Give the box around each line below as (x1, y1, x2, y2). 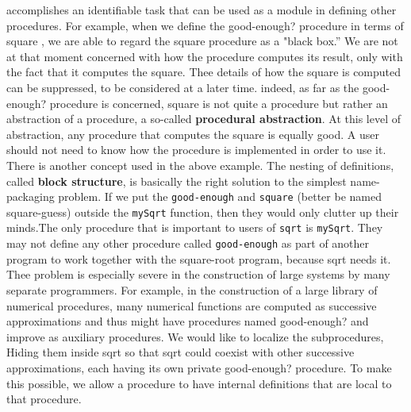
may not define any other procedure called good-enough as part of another (6, 235, 370, 252)
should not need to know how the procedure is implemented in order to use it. (6, 141, 386, 158)
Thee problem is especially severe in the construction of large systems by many (6, 266, 390, 283)
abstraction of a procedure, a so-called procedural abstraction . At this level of (6, 110, 401, 127)
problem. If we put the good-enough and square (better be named (58, 188, 382, 205)
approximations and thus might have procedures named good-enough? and (6, 313, 369, 329)
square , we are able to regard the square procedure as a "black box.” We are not (6, 33, 398, 49)
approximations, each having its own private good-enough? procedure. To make (6, 359, 392, 375)
